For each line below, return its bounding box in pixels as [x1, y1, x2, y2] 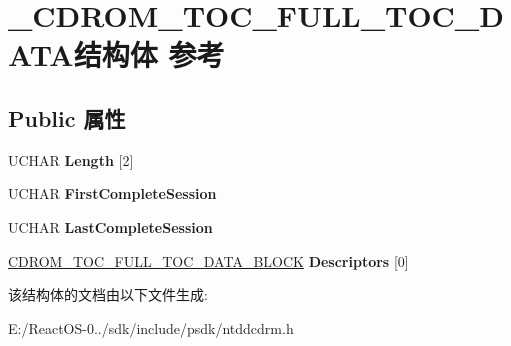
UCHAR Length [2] [8, 149, 134, 170]
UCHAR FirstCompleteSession [8, 183, 217, 204]
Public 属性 [8, 102, 126, 133]
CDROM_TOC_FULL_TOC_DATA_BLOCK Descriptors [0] [8, 250, 409, 271]
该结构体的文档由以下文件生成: [8, 284, 208, 305]
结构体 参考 [73, 34, 225, 75]
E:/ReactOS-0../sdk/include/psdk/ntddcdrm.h [8, 317, 294, 338]
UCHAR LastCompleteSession [8, 216, 213, 237]
